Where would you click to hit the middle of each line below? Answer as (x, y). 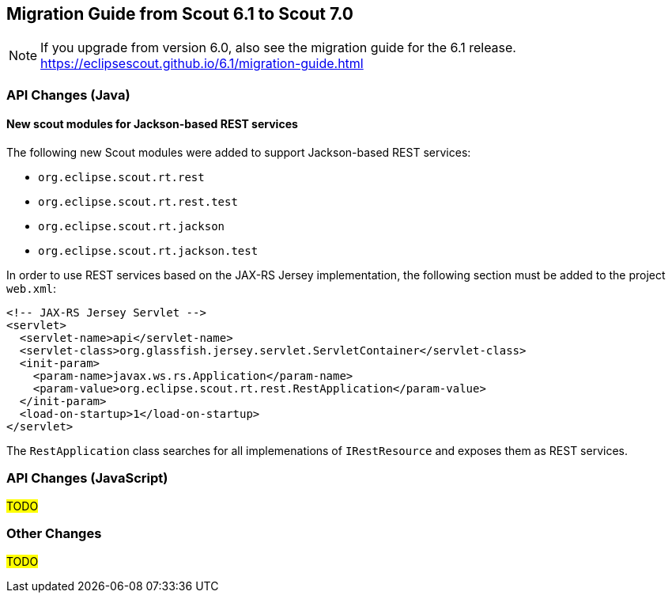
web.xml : (32, 289)
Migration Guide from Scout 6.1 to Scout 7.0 (180, 14)
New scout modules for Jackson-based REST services (152, 124)
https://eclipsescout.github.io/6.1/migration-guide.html (202, 64)
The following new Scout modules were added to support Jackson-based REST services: (239, 153)
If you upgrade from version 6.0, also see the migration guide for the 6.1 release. (278, 48)
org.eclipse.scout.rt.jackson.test (148, 251)
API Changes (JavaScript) (87, 478)
